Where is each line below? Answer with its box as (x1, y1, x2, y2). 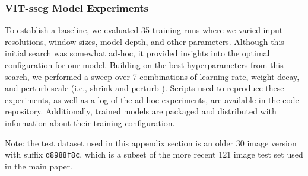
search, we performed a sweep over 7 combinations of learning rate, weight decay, (5, 70, 300, 82)
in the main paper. (5, 159, 73, 172)
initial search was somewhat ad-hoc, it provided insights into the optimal (5, 47, 270, 59)
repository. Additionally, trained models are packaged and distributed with (5, 105, 277, 117)
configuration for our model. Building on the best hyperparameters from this (5, 59, 284, 71)
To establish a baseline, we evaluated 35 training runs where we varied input (5, 24, 283, 36)
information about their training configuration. (5, 116, 175, 129)
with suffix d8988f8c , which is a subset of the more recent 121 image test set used (5, 148, 303, 161)
